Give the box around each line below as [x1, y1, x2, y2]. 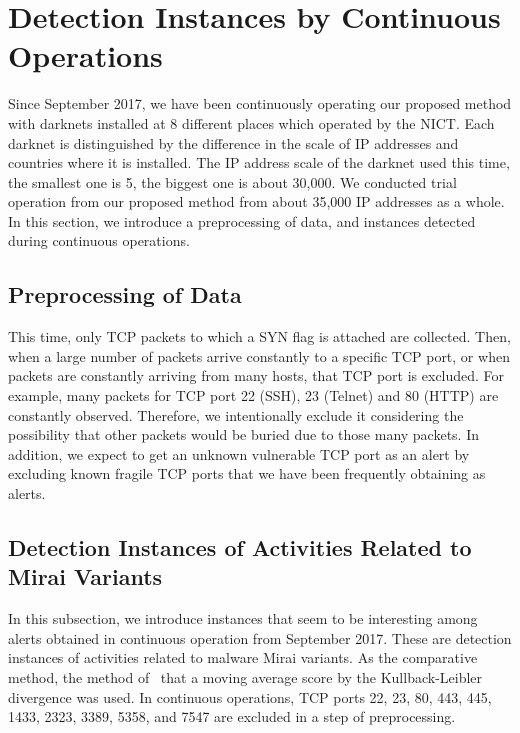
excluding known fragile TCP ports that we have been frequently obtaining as [8, 463, 486, 484]
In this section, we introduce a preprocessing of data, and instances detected [8, 210, 476, 231]
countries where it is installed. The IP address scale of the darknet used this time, [8, 152, 510, 173]
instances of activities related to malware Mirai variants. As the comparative [8, 647, 478, 668]
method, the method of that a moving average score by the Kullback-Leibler [8, 666, 483, 687]
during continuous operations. [8, 230, 190, 251]
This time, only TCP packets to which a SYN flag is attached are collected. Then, [8, 326, 511, 347]
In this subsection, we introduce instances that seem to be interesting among [8, 608, 478, 629]
